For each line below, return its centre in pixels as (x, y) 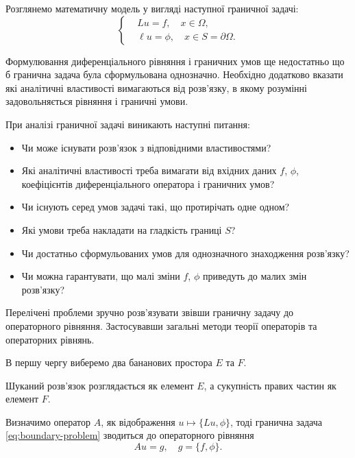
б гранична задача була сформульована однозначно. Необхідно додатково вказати (174, 74)
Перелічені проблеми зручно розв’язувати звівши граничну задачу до (150, 312)
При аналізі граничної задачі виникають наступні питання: (128, 124)
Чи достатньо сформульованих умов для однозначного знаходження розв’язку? (185, 253)
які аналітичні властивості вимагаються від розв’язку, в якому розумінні (156, 87)
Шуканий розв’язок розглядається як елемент (100, 385)
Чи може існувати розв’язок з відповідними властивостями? (146, 147)
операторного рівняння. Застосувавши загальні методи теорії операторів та (161, 325)
